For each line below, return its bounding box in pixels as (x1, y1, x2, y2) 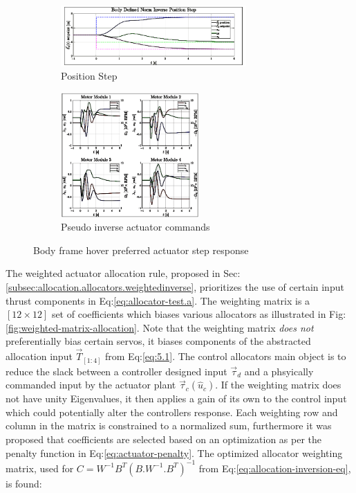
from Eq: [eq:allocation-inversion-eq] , (198, 460, 351, 475)
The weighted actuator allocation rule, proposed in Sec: (6, 266, 241, 280)
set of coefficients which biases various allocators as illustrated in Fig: (51, 307, 346, 321)
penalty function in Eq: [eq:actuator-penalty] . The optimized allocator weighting (6, 445, 343, 460)
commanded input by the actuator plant (6, 377, 176, 392)
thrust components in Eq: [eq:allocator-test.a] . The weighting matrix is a (6, 293, 310, 307)
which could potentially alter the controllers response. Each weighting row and (6, 404, 338, 419)
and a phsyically (244, 364, 314, 378)
